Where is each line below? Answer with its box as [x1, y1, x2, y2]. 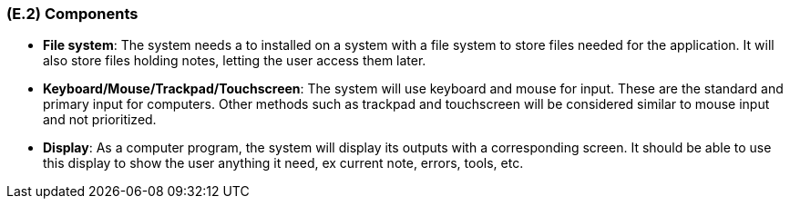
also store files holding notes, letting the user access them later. [43, 53, 426, 69]
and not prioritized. [43, 112, 157, 128]
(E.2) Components [6, 5, 139, 23]
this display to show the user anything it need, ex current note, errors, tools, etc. [43, 155, 524, 172]
